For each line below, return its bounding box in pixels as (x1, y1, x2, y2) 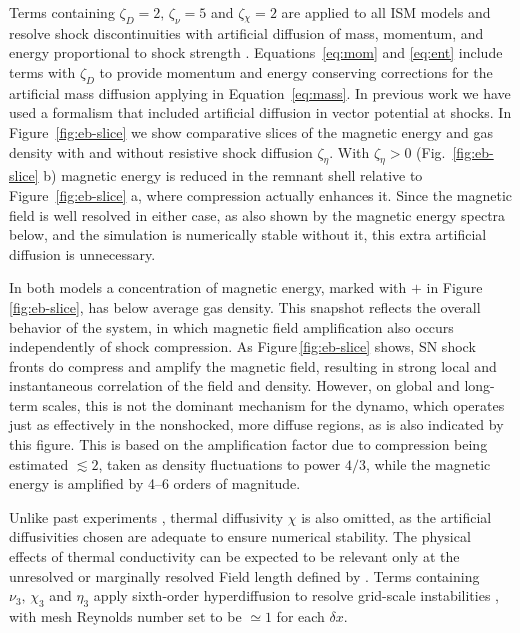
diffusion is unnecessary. (9, 243, 156, 264)
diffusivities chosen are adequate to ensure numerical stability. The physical (9, 526, 471, 547)
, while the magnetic (365, 453, 491, 474)
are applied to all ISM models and (281, 2, 491, 22)
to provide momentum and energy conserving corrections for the (99, 61, 493, 82)
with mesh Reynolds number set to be (9, 606, 242, 627)
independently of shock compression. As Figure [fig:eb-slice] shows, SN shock (9, 336, 476, 357)
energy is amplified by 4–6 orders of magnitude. (9, 473, 301, 494)
